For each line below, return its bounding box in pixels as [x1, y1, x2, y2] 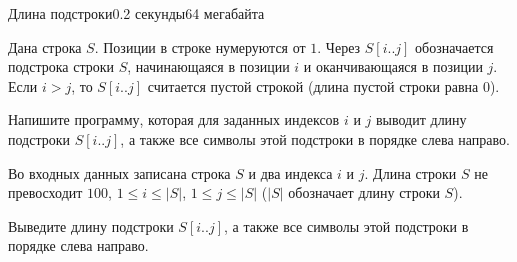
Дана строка [8, 36, 82, 57]
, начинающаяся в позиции [127, 56, 290, 77]
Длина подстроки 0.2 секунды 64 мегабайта [8, 3, 265, 23]
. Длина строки [364, 162, 457, 183]
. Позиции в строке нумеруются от [94, 36, 306, 57]
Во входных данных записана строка [8, 162, 231, 183]
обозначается [415, 36, 494, 57]
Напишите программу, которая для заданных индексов [8, 109, 340, 130]
